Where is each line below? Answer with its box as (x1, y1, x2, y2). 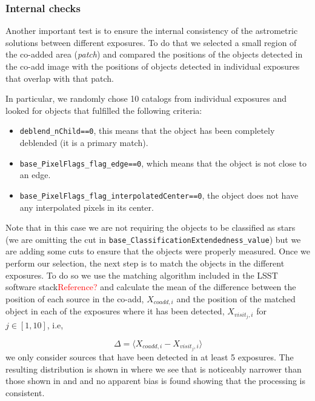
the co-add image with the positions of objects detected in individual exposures (5, 60, 300, 72)
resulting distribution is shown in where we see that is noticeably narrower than (5, 362, 302, 375)
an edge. (19, 168, 51, 181)
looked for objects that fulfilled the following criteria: (5, 104, 202, 116)
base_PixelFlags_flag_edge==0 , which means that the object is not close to (19, 156, 307, 169)
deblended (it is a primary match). (19, 136, 148, 149)
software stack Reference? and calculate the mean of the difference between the (5, 280, 296, 293)
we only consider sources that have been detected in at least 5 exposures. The (5, 350, 294, 363)
